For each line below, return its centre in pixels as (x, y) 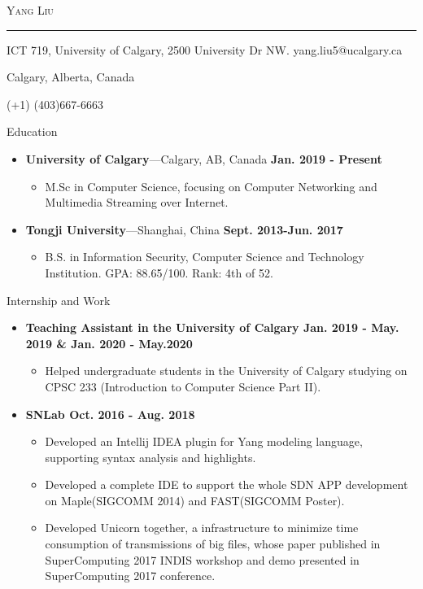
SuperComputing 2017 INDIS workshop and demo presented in (202, 559)
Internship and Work (59, 300)
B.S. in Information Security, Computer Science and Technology (205, 257)
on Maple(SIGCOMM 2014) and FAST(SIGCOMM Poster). (195, 500)
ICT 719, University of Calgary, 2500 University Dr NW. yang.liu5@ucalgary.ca (205, 49)
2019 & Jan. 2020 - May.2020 (109, 343)
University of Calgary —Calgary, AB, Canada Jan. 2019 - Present (204, 158)
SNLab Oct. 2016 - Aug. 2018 (110, 414)
